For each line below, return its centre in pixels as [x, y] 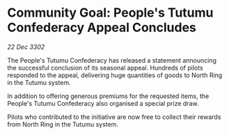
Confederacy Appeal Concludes [102, 27]
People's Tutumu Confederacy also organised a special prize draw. [103, 103]
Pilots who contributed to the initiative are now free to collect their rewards [114, 117]
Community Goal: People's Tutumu [110, 13]
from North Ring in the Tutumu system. [63, 124]
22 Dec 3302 [26, 47]
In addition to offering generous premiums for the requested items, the [108, 96]
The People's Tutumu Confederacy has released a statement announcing [112, 60]
